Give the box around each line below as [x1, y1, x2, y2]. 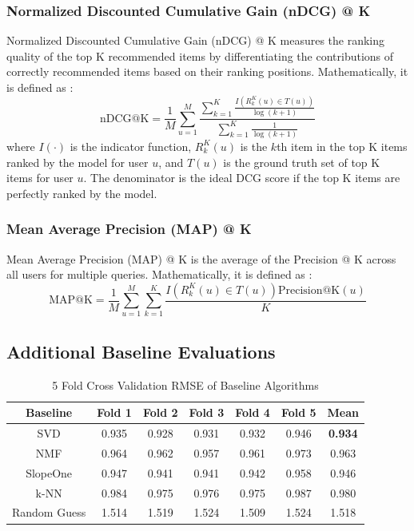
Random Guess [12, 504, 86, 521]
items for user [6, 169, 74, 186]
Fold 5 [281, 404, 316, 421]
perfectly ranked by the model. [6, 184, 157, 201]
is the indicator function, [70, 137, 192, 154]
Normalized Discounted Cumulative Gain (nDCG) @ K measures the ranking [6, 32, 385, 49]
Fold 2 [142, 404, 178, 421]
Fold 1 [97, 404, 132, 421]
